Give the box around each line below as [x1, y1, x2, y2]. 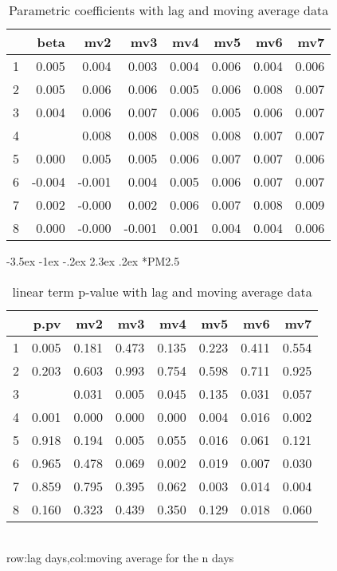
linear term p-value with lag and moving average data [12, 282, 312, 301]
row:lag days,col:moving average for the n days [6, 549, 234, 566]
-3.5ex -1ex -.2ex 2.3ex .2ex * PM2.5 [6, 253, 180, 269]
